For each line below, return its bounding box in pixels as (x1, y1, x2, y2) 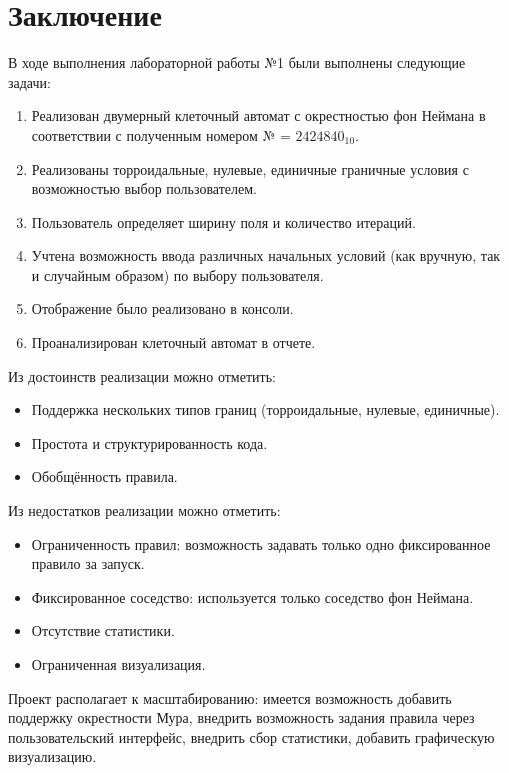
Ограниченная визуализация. (31, 654, 206, 674)
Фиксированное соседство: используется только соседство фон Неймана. (31, 586, 474, 607)
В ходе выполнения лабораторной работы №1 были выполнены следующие (8, 52, 466, 73)
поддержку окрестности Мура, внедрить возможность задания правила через (8, 707, 475, 728)
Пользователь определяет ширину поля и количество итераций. (31, 211, 416, 232)
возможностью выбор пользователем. (31, 178, 257, 199)
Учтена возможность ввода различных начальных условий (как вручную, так (31, 245, 501, 266)
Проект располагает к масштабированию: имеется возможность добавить (8, 687, 452, 708)
